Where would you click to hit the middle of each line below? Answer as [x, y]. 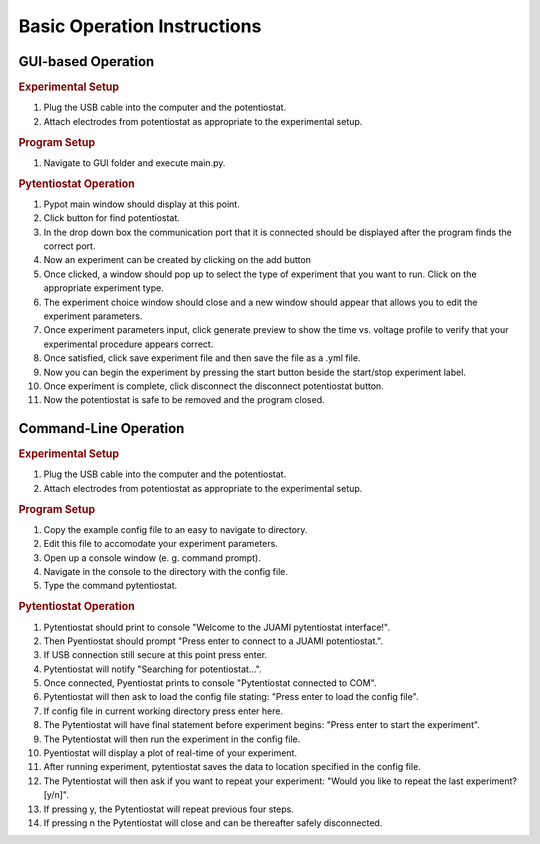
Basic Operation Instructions [140, 26]
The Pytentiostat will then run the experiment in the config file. [172, 739]
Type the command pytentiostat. [110, 586]
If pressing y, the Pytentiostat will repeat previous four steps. [168, 809]
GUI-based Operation [86, 61]
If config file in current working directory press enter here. [163, 711]
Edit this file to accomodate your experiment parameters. [161, 544]
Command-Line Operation [101, 428]
